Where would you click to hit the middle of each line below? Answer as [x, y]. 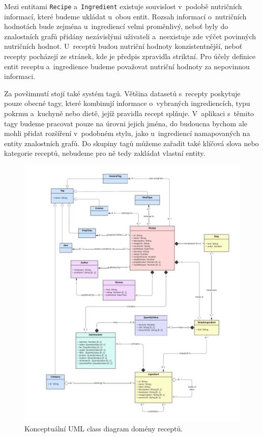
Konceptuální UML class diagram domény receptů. [104, 429]
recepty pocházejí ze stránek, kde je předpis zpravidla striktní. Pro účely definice [130, 56]
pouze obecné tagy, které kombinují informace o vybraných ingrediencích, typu [127, 103]
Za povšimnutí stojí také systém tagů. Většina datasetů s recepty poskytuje [122, 93]
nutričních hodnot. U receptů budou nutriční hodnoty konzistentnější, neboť [123, 46]
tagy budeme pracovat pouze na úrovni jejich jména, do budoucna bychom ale [126, 123]
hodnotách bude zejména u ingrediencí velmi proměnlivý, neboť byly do [116, 26]
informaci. [20, 76]
